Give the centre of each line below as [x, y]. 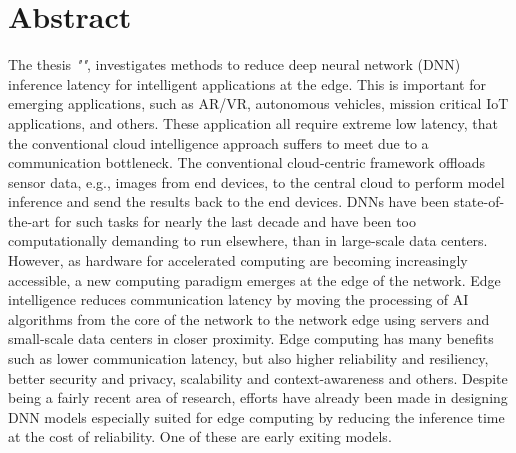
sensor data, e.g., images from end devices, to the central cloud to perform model [256, 181]
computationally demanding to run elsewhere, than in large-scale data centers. [248, 240]
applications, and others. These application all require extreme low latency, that [253, 122]
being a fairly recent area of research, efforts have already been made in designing [258, 397]
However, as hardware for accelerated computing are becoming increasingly [238, 260]
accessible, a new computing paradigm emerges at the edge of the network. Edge [254, 279]
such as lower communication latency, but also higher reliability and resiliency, [248, 358]
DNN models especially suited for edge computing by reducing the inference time [256, 416]
